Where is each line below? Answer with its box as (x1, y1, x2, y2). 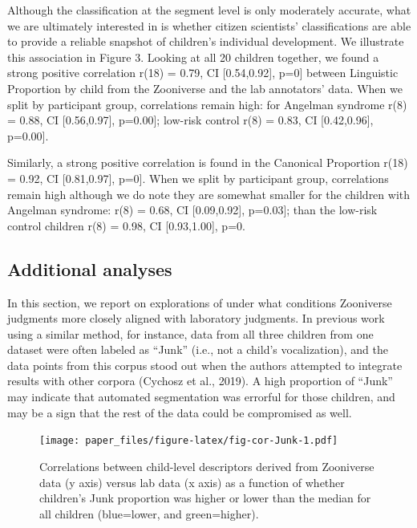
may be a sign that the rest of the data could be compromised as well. (7, 404, 352, 420)
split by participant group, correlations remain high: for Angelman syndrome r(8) (7, 95, 407, 112)
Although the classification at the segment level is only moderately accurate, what (7, 2, 411, 18)
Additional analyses (7, 256, 172, 281)
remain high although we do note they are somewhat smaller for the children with (7, 185, 411, 202)
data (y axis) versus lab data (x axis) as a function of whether (39, 473, 345, 490)
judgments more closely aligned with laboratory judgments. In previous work (7, 310, 385, 327)
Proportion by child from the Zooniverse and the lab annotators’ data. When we (7, 79, 403, 96)
